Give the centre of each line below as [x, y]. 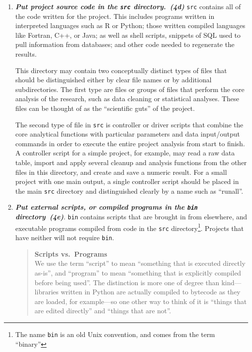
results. [26, 54]
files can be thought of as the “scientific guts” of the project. [105, 108]
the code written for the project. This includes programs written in [115, 16]
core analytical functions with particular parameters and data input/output [127, 134]
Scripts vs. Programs [71, 253]
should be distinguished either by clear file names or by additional [113, 80]
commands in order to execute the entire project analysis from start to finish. [130, 143]
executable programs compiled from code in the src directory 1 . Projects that [130, 227]
